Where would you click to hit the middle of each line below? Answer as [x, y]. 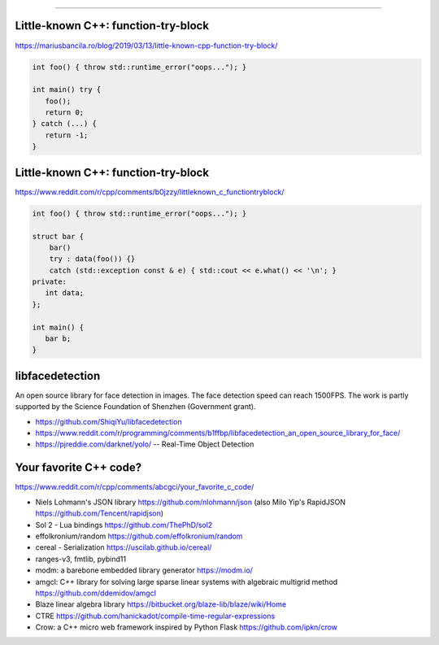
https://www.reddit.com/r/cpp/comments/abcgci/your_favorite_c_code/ [135, 487]
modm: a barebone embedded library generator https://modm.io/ [144, 570]
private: [50, 282]
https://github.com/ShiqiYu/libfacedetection [109, 421]
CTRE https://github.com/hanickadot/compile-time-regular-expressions [155, 616]
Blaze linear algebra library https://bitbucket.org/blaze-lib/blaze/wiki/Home [161, 604]
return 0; [65, 113]
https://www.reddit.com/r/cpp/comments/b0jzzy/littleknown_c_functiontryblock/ [150, 192]
